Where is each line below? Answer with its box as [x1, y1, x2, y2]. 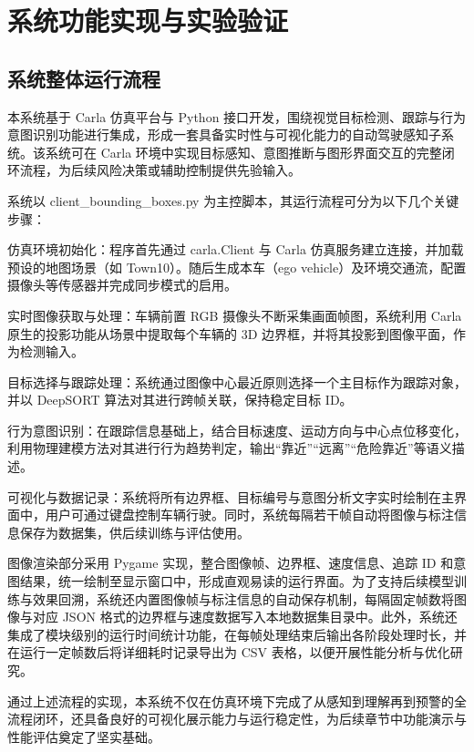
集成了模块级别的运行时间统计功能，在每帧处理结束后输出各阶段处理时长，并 [7, 624, 467, 644]
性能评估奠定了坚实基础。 [7, 726, 160, 746]
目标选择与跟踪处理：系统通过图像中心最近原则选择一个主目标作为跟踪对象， [7, 372, 467, 391]
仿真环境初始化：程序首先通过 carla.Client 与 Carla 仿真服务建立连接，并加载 [7, 240, 464, 259]
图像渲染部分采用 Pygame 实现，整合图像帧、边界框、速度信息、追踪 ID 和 [7, 553, 454, 572]
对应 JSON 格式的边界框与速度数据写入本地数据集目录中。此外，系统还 [32, 607, 458, 626]
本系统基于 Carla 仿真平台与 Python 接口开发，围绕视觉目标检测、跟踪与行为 [7, 107, 467, 126]
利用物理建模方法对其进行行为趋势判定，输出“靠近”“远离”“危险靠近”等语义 [7, 438, 452, 458]
